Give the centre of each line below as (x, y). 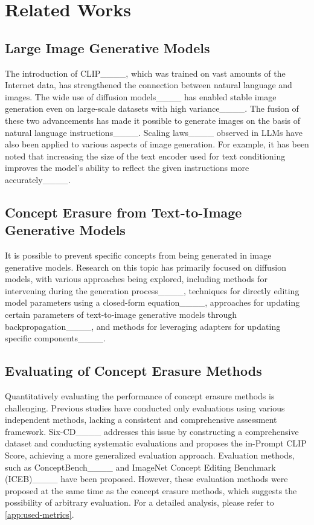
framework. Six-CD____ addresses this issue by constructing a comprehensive (152, 431)
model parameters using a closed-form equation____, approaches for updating (152, 302)
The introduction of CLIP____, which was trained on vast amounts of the (145, 73)
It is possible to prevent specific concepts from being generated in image (138, 255)
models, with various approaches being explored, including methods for (136, 279)
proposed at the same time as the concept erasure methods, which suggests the (151, 490)
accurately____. (38, 179)
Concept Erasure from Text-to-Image (123, 212)
